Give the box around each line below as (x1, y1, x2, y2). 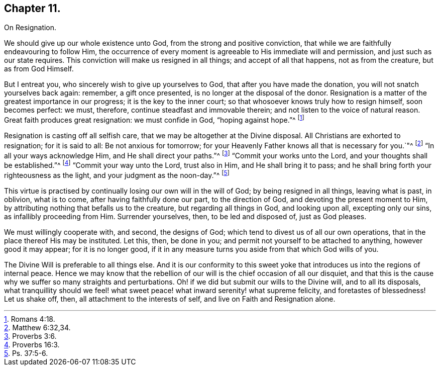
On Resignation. (4, 23, 57, 32)
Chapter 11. (4, 2, 61, 15)
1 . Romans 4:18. (4, 314, 55, 323)
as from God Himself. (4, 64, 74, 73)
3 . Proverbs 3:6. (4, 331, 57, 340)
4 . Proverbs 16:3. (4, 340, 60, 349)
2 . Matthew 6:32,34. (4, 323, 71, 332)
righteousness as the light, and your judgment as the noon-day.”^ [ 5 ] (4, 169, 230, 179)
